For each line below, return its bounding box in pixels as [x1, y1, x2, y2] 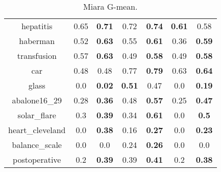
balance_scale [12, 139, 62, 150]
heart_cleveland [8, 124, 66, 136]
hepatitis [21, 20, 53, 32]
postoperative [13, 154, 61, 165]
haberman [19, 35, 55, 47]
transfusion [17, 50, 57, 61]
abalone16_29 [12, 94, 62, 106]
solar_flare [17, 109, 56, 121]
